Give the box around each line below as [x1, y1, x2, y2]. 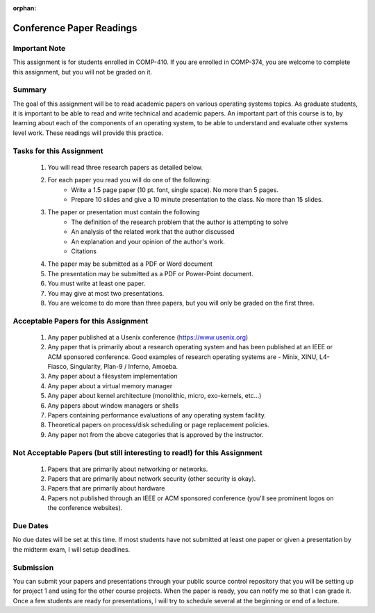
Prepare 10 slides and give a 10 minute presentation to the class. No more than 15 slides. [71, 195, 324, 203]
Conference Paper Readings [12, 22, 137, 34]
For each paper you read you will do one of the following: [47, 176, 211, 184]
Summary [12, 85, 47, 95]
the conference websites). [47, 504, 123, 512]
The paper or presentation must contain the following [47, 208, 201, 216]
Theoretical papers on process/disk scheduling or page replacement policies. [47, 421, 270, 429]
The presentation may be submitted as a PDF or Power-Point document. [47, 269, 253, 278]
